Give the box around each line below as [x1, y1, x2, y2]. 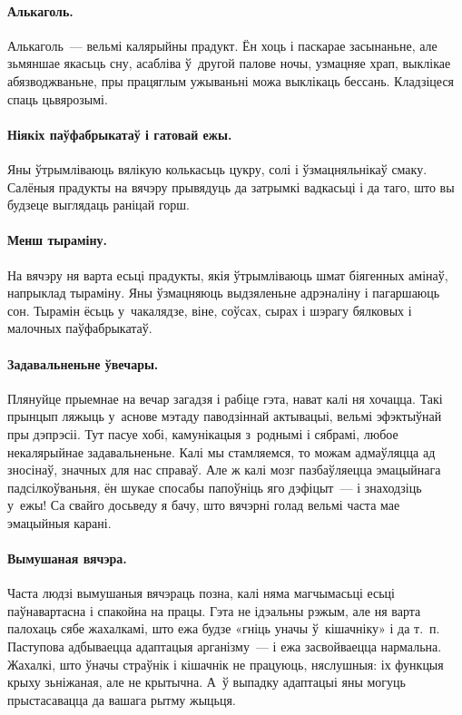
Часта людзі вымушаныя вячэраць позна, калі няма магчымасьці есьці [7, 583, 395, 602]
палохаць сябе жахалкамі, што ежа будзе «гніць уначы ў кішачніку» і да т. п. [7, 619, 440, 638]
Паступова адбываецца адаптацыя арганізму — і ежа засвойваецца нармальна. [7, 637, 442, 656]
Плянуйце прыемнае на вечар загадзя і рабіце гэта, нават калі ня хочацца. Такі [7, 388, 443, 407]
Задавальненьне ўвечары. [7, 354, 159, 373]
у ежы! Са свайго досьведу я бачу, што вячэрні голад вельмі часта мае [7, 495, 400, 514]
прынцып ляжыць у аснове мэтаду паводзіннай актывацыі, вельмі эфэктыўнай [7, 406, 442, 426]
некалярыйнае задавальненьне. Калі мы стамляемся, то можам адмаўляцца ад [7, 442, 436, 461]
